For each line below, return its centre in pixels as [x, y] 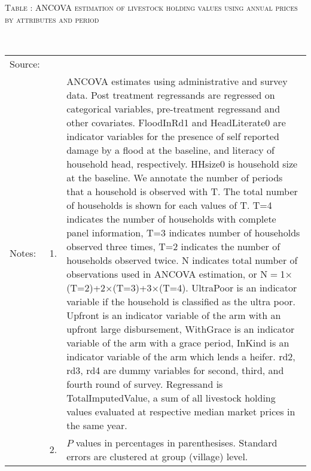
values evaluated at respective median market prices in [181, 411]
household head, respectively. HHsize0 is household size [182, 163]
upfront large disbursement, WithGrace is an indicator [181, 329]
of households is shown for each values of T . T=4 [169, 205]
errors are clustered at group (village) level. [157, 456]
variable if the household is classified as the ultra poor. [181, 301]
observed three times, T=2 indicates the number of [173, 246]
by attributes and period [52, 19]
